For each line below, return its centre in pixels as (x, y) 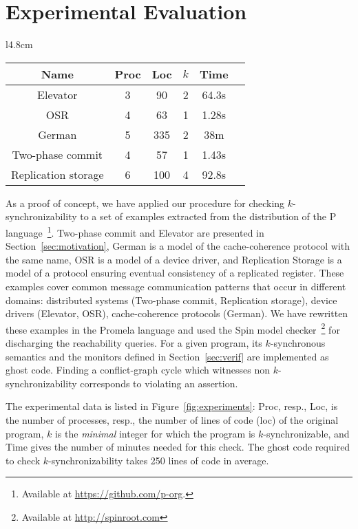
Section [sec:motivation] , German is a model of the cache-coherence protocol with (178, 246)
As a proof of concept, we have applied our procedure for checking (145, 203)
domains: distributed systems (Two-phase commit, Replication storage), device (171, 300)
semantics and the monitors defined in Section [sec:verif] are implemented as (167, 356)
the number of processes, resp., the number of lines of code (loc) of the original (172, 419)
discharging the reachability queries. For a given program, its (134, 342)
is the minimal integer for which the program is (155, 433)
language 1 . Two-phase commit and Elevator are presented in (135, 231)
